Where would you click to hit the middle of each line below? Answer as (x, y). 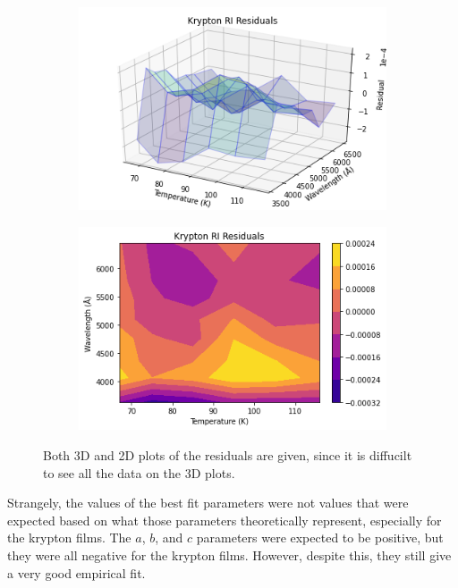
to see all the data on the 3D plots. (139, 472)
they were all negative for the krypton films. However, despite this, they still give (229, 555)
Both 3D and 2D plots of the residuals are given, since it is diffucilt (228, 455)
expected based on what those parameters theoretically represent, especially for (225, 520)
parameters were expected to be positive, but (320, 538)
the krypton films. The (69, 538)
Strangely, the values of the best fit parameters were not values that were (208, 503)
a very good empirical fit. (76, 572)
